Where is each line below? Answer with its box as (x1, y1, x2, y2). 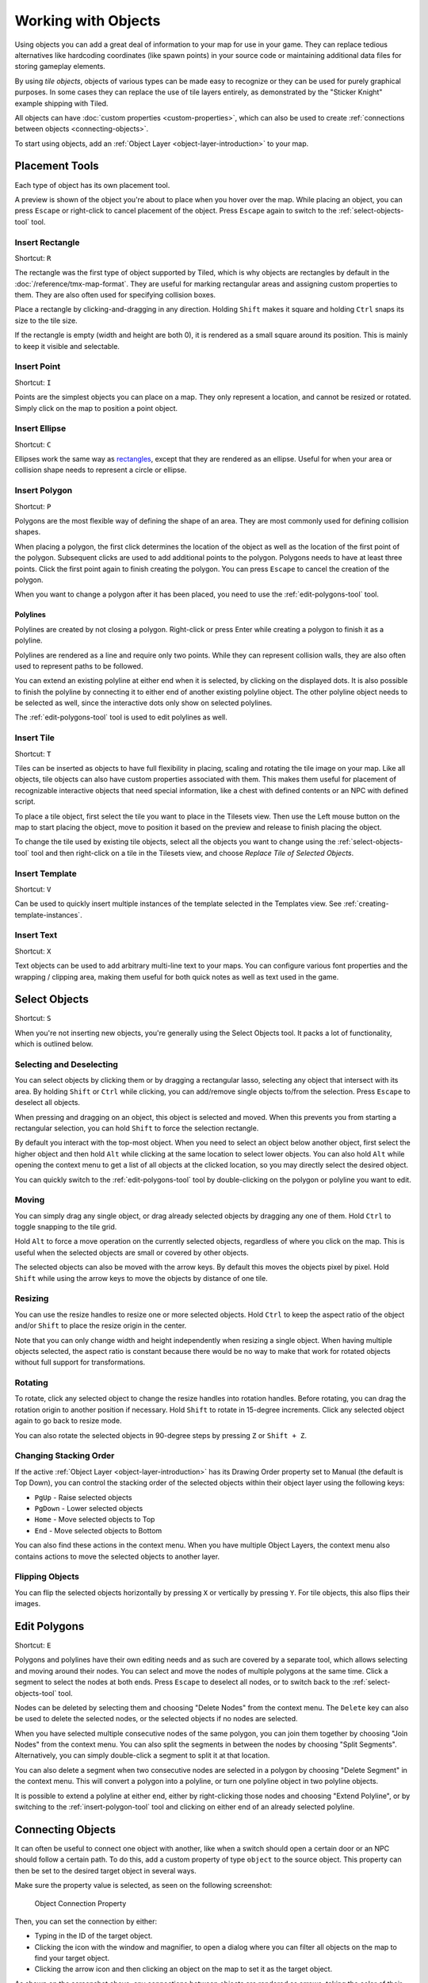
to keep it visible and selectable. (14, 341, 120, 351)
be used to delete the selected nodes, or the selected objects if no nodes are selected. (14, 1714, 298, 1724)
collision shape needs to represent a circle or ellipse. (14, 465, 187, 475)
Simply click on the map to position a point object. (14, 403, 178, 412)
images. (14, 1599, 41, 1609)
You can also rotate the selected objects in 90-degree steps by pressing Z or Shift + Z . (14, 1430, 307, 1440)
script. (14, 797, 36, 807)
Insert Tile (14, 732, 55, 743)
